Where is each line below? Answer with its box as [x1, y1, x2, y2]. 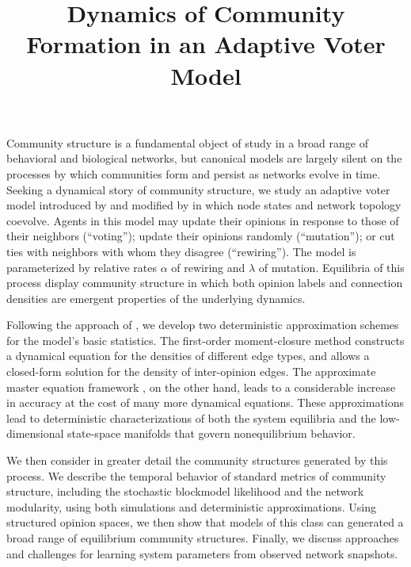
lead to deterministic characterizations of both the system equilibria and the [6, 409, 376, 426]
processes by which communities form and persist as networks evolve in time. [6, 165, 381, 182]
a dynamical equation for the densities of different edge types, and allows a [6, 347, 370, 364]
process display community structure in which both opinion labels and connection [6, 274, 403, 291]
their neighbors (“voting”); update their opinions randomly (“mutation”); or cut [6, 228, 395, 244]
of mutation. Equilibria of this [258, 259, 405, 275]
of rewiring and [171, 259, 245, 275]
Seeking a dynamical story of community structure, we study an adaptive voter [6, 181, 390, 197]
